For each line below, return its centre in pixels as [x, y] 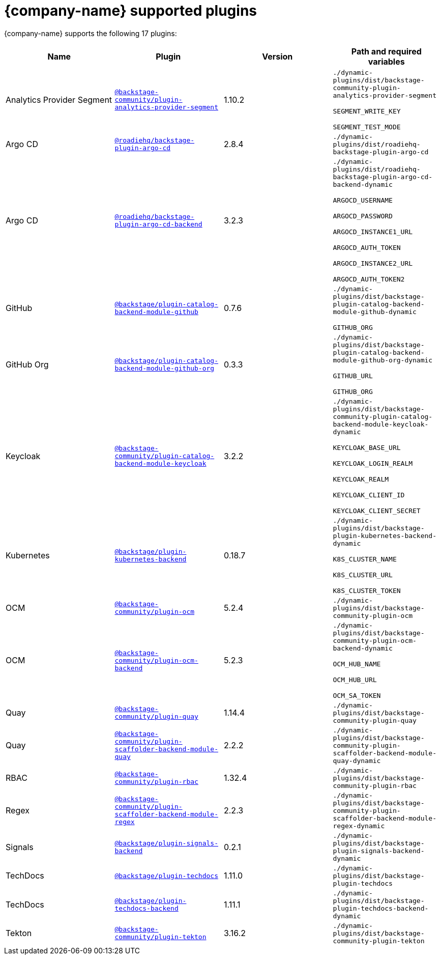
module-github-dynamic [375, 312]
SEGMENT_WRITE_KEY [367, 111]
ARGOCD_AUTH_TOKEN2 [369, 279]
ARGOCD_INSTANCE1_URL [373, 232]
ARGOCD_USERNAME [363, 200]
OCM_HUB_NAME [357, 664]
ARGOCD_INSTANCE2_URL [373, 263]
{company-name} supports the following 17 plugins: [91, 33]
